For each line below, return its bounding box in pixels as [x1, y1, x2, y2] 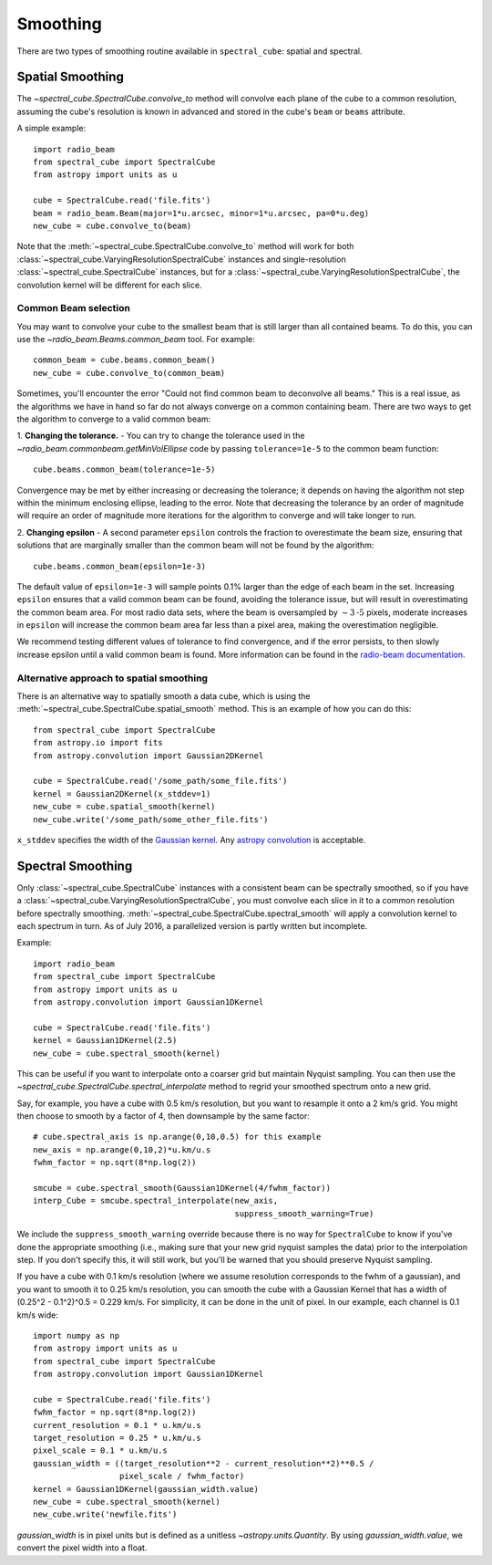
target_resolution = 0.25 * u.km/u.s [33, 1433, 202, 1444]
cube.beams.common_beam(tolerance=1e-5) [33, 464, 216, 475]
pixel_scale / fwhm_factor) [118, 1471, 245, 1482]
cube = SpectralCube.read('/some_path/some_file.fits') [33, 776, 288, 787]
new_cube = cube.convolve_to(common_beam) [33, 368, 226, 378]
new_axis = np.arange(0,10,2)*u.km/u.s [33, 1144, 211, 1154]
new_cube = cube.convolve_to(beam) [33, 220, 192, 231]
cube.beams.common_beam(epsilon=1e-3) [33, 561, 207, 571]
